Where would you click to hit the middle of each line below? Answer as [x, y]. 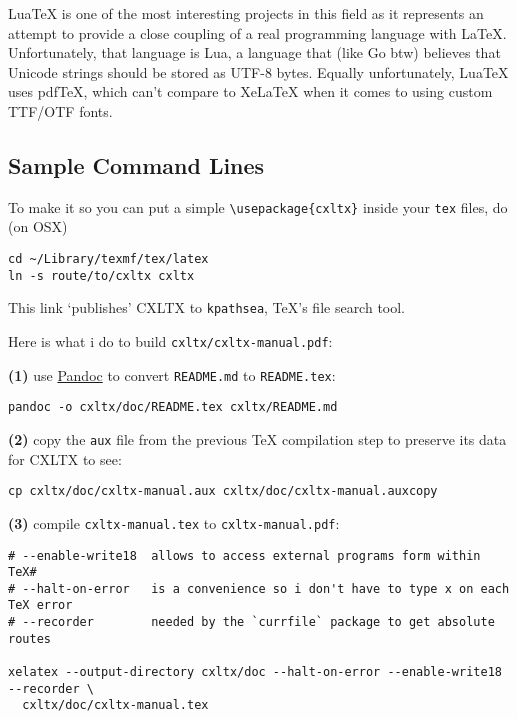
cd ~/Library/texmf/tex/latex [108, 259]
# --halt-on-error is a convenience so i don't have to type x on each [259, 588]
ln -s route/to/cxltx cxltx [101, 275]
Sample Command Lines [136, 164]
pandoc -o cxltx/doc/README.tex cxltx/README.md [173, 407]
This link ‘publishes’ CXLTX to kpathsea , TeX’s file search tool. [207, 307]
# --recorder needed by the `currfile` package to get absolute [251, 622]
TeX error [40, 605]
